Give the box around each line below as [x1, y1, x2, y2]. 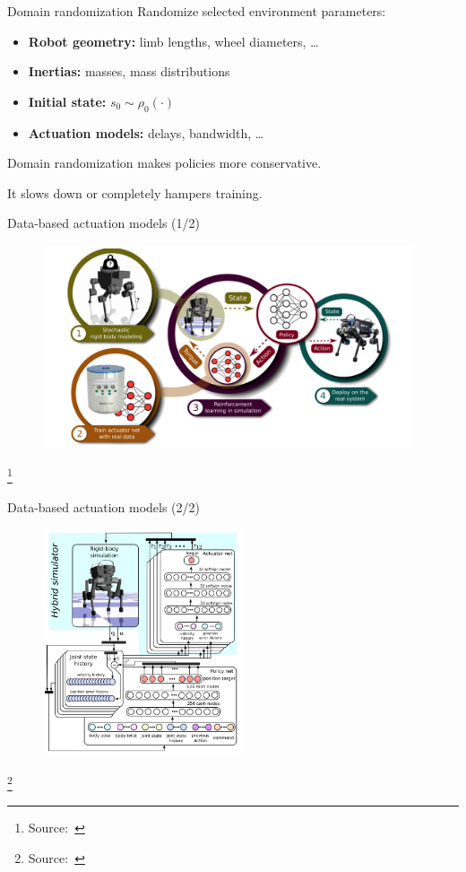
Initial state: [28, 92, 107, 110]
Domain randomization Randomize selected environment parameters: [7, 2, 386, 20]
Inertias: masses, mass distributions [28, 62, 230, 81]
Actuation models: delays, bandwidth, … [28, 123, 264, 142]
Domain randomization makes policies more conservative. [7, 153, 322, 172]
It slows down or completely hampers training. [7, 183, 263, 202]
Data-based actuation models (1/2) [7, 214, 201, 232]
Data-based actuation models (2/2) [7, 497, 201, 516]
